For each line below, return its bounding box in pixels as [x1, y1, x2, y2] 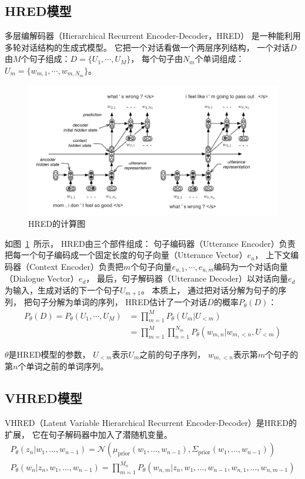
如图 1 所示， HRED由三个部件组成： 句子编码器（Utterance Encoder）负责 [5, 237, 296, 249]
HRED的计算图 [28, 217, 86, 230]
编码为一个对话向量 [213, 260, 288, 272]
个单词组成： [195, 52, 244, 65]
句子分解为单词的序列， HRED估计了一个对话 [32, 296, 207, 308]
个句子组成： [21, 52, 71, 65]
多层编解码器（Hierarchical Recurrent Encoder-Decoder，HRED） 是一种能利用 [5, 29, 301, 42]
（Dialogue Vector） [5, 272, 79, 285]
